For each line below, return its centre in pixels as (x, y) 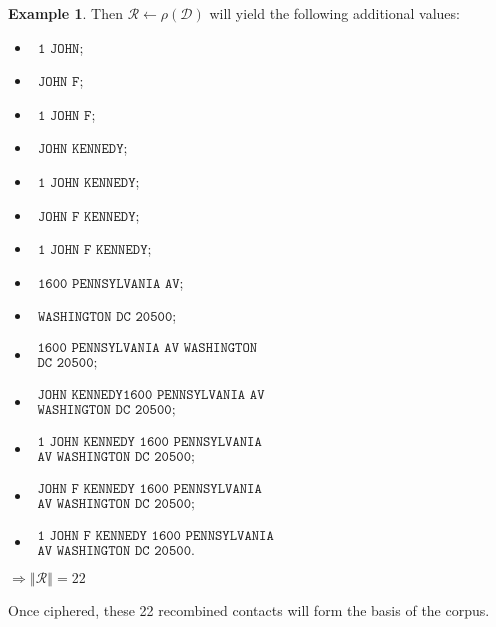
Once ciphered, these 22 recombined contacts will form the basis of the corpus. (249, 610)
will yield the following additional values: (334, 13)
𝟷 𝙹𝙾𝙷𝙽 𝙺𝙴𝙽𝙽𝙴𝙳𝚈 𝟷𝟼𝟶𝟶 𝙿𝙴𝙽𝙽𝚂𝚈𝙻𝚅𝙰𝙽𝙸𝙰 (149, 442)
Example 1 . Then (65, 13)
